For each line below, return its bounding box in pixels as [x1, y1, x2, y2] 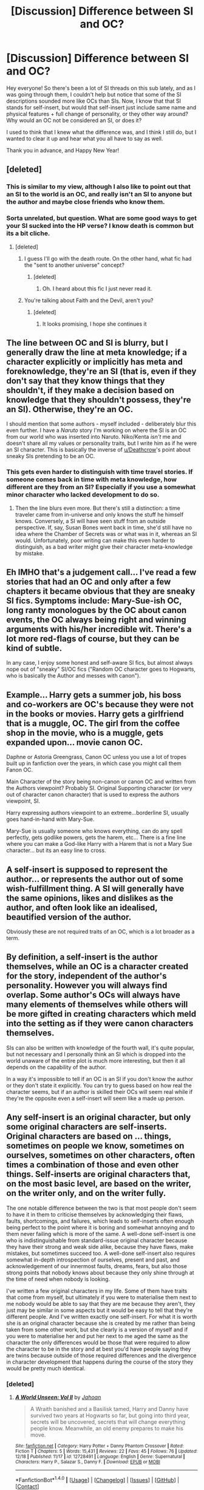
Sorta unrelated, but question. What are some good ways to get [6, 214, 197, 222]
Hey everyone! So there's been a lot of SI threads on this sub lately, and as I [6, 84, 196, 92]
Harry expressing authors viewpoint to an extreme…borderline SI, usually [6, 809, 189, 817]
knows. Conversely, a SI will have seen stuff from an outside [15, 517, 166, 524]
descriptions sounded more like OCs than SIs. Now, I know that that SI [6, 97, 181, 105]
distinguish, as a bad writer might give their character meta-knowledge [15, 543, 193, 551]
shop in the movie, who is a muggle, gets [6, 727, 164, 738]
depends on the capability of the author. [6, 1063, 107, 1071]
